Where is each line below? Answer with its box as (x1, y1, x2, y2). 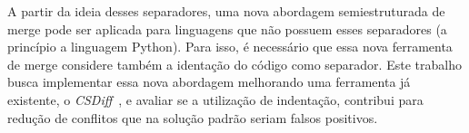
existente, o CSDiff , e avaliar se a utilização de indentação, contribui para (7, 90, 424, 109)
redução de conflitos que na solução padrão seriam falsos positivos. (7, 108, 378, 127)
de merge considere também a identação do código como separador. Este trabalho (7, 54, 462, 73)
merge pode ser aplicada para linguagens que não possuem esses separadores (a (7, 19, 447, 38)
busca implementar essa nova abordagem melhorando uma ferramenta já (7, 72, 411, 91)
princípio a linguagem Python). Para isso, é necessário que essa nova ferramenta (7, 37, 453, 56)
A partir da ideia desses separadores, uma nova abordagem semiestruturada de (7, 2, 445, 20)
